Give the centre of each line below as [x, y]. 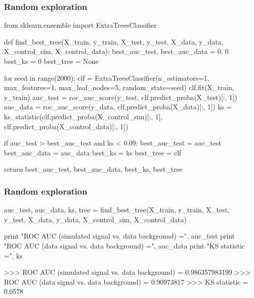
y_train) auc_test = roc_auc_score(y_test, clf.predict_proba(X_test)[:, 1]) [121, 97]
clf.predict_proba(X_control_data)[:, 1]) [66, 126]
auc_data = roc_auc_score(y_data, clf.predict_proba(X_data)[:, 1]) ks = [118, 107]
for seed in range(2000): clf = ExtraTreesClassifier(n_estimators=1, [107, 77]
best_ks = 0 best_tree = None [51, 61]
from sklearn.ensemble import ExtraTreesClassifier [80, 25]
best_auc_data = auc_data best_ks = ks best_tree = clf [93, 152]
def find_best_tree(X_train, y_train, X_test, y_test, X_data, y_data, [114, 41]
